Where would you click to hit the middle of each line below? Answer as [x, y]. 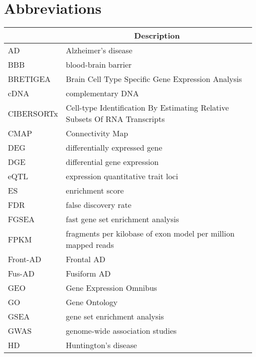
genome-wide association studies [121, 331]
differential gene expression [112, 162]
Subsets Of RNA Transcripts [115, 119]
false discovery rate [98, 205]
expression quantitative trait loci [122, 176]
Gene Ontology [92, 302]
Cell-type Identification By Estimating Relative [147, 108]
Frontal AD [85, 259]
